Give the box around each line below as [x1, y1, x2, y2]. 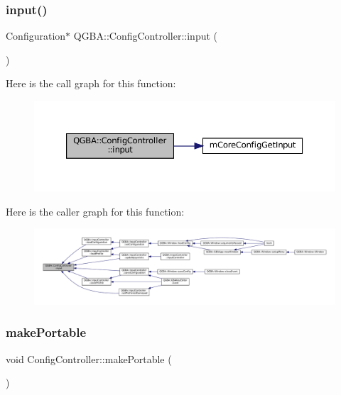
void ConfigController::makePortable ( [6, 351, 172, 366]
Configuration [6, 28, 66, 43]
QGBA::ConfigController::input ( [73, 28, 217, 43]
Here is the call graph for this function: [6, 76, 176, 91]
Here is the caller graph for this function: [6, 204, 185, 218]
